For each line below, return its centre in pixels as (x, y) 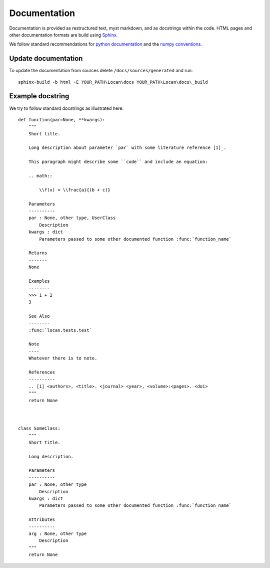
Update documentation (46, 58)
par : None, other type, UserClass (72, 218)
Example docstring (39, 96)
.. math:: (40, 176)
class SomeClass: (39, 428)
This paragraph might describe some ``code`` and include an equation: (118, 162)
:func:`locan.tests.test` (60, 330)
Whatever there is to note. (63, 358)
